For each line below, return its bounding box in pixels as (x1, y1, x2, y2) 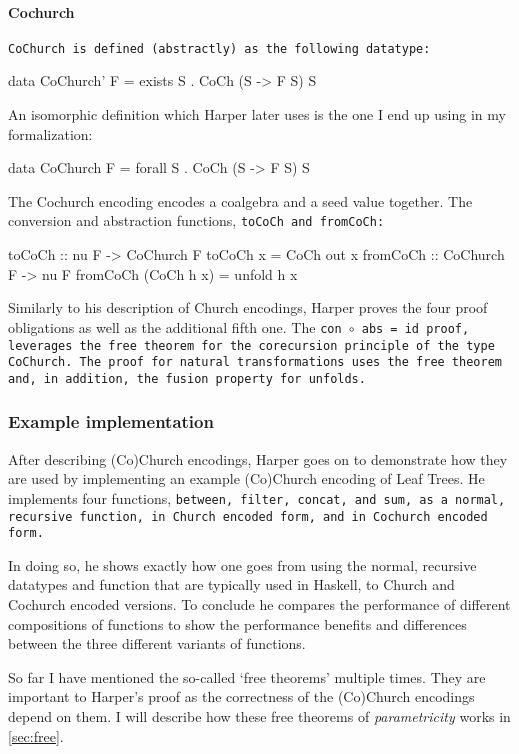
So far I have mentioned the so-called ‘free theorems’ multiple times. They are (8, 666, 486, 687)
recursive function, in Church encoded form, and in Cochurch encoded (8, 509, 488, 524)
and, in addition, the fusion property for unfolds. (8, 371, 366, 386)
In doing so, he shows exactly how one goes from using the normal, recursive (8, 554, 477, 575)
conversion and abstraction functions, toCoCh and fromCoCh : (8, 210, 385, 231)
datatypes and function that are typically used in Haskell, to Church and (8, 574, 455, 595)
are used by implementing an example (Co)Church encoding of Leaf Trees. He (8, 468, 485, 489)
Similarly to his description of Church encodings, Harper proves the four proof (8, 297, 488, 318)
